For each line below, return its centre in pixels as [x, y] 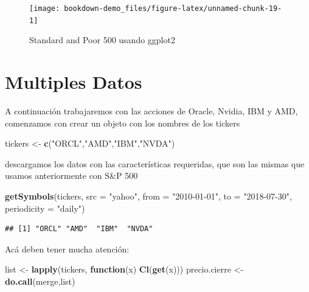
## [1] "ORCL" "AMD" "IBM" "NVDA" [79, 229]
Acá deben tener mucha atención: [67, 249]
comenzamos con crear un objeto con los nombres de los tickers [123, 123]
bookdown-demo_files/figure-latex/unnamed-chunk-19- [173, 9]
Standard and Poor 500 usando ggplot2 [102, 40]
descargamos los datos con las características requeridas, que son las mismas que [155, 163]
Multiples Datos [74, 82]
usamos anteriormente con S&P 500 [71, 176]
